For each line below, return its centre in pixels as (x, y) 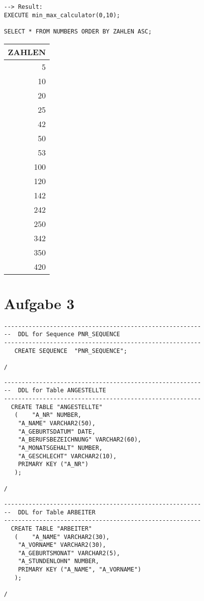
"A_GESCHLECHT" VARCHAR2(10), (67, 456)
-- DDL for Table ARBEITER (50, 512)
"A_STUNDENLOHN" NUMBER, (58, 561)
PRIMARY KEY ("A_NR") (53, 464)
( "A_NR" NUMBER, (48, 415)
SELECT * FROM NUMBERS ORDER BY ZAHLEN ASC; (78, 31)
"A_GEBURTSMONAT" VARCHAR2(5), (69, 553)
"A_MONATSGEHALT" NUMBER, (60, 448)
